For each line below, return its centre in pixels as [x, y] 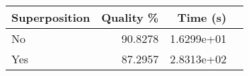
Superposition [51, 17]
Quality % [130, 17]
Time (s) [202, 17]
